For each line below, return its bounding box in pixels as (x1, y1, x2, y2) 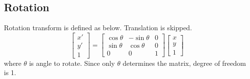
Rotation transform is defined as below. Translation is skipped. (4, 22, 192, 33)
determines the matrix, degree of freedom (123, 58, 246, 68)
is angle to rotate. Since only (29, 58, 115, 68)
